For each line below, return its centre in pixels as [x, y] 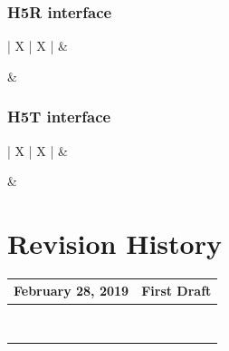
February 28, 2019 [72, 291]
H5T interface [59, 117]
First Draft [177, 291]
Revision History [114, 243]
